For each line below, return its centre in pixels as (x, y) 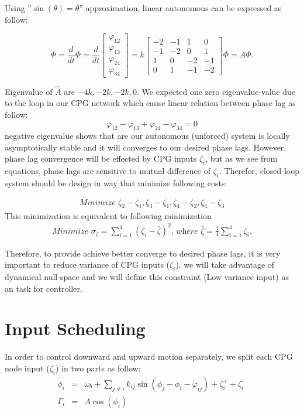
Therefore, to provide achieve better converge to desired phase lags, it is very (143, 253)
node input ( (27, 368)
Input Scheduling (75, 328)
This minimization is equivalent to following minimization (108, 215)
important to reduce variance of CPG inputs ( (87, 264)
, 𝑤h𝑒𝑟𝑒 (184, 231)
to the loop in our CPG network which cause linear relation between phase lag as (150, 103)
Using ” (18, 8)
